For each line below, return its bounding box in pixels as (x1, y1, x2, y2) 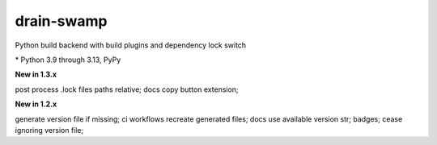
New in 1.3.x (15, 69, 57, 80)
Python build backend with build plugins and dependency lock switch (15, 40, 247, 50)
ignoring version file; (15, 125, 84, 135)
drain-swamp (15, 12, 108, 30)
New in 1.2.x (15, 99, 57, 109)
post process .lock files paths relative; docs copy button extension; (15, 85, 239, 94)
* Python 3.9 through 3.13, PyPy (15, 55, 121, 64)
